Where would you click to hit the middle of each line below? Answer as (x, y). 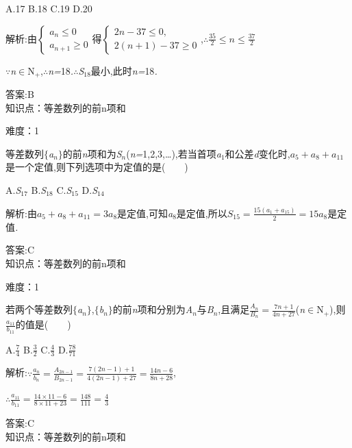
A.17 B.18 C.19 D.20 (49, 8)
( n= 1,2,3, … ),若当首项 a (174, 153)
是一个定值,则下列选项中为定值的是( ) (97, 167)
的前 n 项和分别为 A (153, 309)
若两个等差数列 (39, 309)
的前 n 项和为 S (92, 153)
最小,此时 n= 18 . (124, 70)
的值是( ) (43, 324)
